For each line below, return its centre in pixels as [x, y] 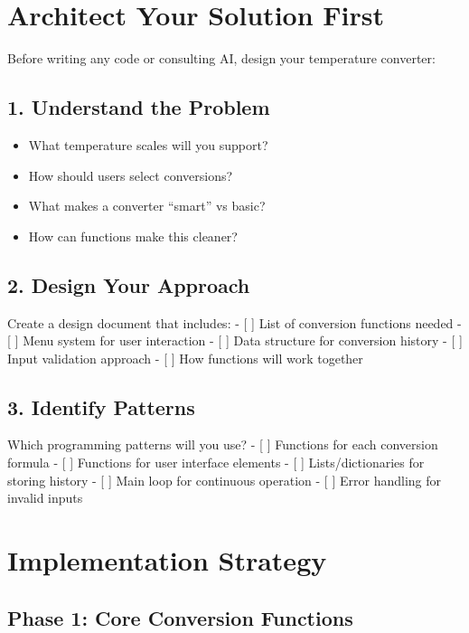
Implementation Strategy [167, 560]
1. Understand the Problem [139, 107]
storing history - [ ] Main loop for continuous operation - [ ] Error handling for [225, 480]
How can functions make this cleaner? [133, 236]
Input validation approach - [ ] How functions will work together [185, 358]
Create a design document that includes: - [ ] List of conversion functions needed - [234, 322]
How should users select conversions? [131, 175]
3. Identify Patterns [101, 406]
